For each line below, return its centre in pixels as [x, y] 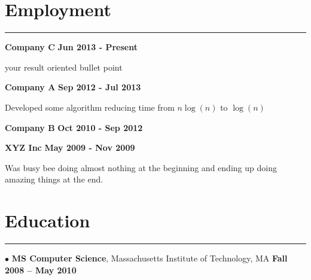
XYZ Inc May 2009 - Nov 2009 [70, 147]
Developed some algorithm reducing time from [90, 107]
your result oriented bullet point [64, 67]
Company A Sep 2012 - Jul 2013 [73, 87]
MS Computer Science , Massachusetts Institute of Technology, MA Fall [150, 258]
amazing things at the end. [54, 179]
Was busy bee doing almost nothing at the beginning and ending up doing [141, 167]
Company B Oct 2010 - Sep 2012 [74, 127]
